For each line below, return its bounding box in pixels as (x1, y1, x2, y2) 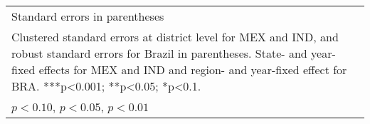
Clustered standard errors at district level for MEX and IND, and (11, 29, 339, 45)
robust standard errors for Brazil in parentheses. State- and (11, 45, 307, 61)
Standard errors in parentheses (11, 8, 164, 24)
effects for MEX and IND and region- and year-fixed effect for (38, 61, 347, 78)
